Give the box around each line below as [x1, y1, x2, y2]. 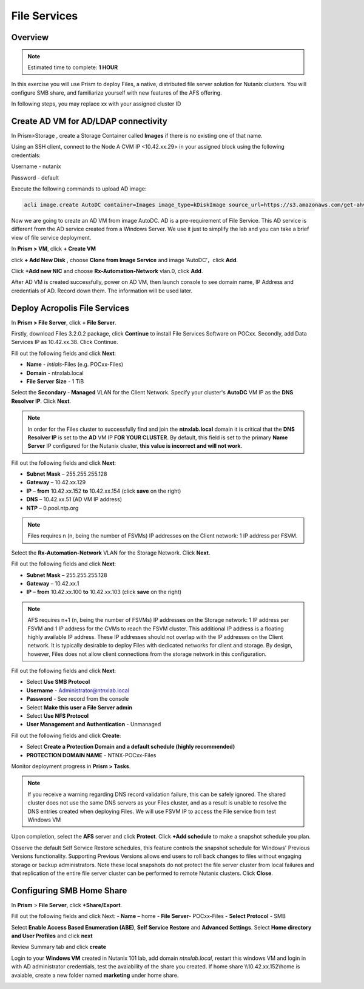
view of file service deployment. [11, 234, 92, 241]
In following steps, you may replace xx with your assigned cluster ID [11, 100, 181, 107]
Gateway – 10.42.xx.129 [26, 479, 86, 486]
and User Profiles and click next [11, 932, 93, 939]
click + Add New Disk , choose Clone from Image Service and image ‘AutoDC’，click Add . [11, 256, 238, 263]
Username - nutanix [11, 163, 61, 170]
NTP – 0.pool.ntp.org [26, 504, 79, 511]
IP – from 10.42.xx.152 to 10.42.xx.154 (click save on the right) [26, 487, 181, 495]
